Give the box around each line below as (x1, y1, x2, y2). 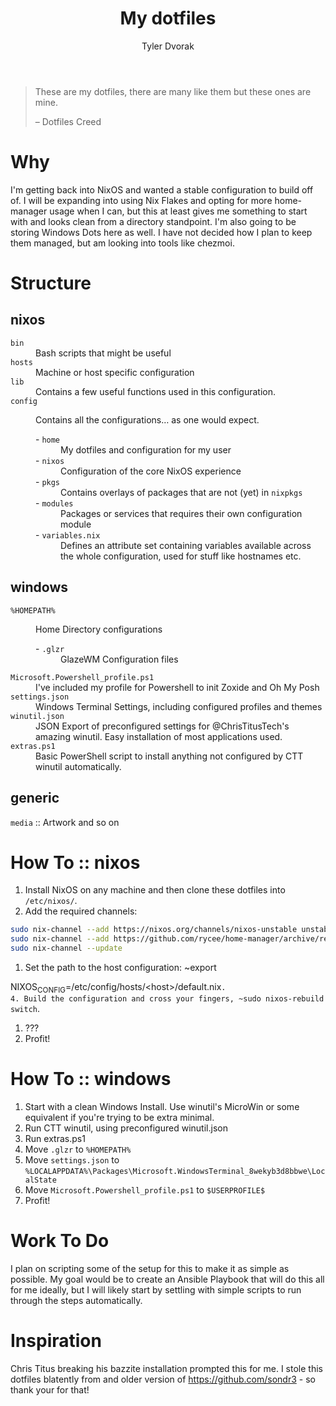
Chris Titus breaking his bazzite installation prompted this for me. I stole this (10, 1362, 323, 1374)
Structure (10, 272, 92, 295)
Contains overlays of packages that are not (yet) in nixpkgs (60, 486, 303, 498)
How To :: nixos (10, 851, 141, 874)
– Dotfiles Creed (34, 115, 102, 127)
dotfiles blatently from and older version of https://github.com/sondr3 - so (10, 1373, 316, 1385)
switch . (10, 1002, 40, 1014)
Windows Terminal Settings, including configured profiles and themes (35, 700, 323, 712)
